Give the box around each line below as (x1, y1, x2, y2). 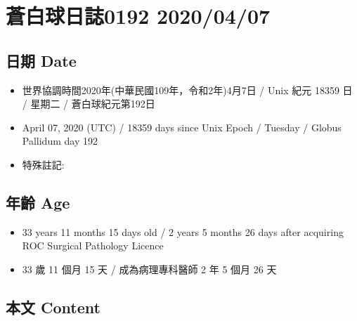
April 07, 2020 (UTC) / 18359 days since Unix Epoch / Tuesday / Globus (22, 119, 342, 134)
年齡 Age (6, 191, 70, 213)
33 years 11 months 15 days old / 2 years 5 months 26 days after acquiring (22, 224, 344, 239)
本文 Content (6, 296, 100, 317)
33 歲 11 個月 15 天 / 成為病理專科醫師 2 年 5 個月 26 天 (22, 261, 277, 276)
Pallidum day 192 (22, 133, 98, 148)
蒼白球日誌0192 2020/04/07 (6, 1, 271, 30)
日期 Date (6, 49, 77, 71)
